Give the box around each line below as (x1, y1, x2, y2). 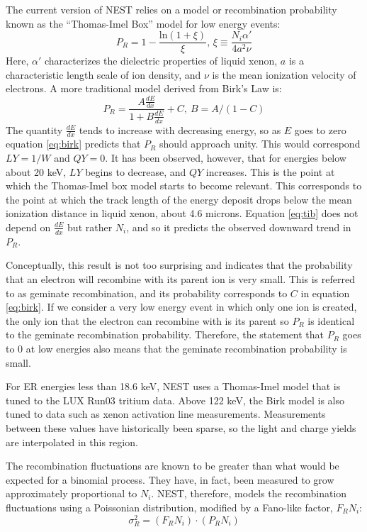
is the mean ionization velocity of (212, 67, 356, 82)
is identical (307, 313, 355, 328)
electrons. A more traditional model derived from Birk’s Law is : (6, 81, 282, 96)
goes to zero (294, 122, 346, 137)
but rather (67, 219, 113, 234)
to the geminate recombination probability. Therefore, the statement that (6, 327, 324, 342)
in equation (300, 285, 350, 300)
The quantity (6, 122, 63, 137)
